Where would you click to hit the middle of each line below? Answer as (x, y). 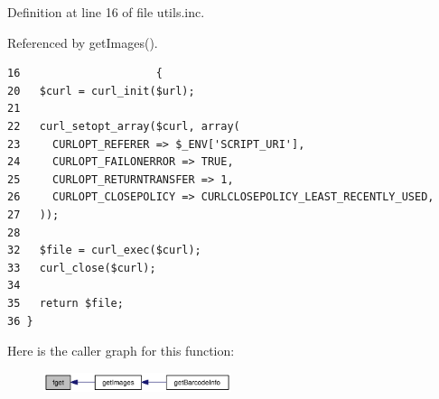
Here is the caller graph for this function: (121, 351)
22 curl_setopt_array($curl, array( (124, 126)
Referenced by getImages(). (83, 42)
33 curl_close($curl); (82, 268)
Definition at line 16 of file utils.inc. (106, 12)
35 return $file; (65, 303)
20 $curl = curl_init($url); (101, 91)
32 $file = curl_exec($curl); (104, 251)
